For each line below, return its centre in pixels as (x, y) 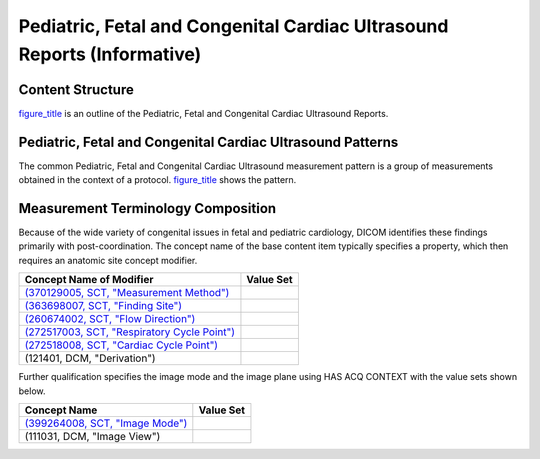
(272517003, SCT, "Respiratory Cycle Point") (129, 332)
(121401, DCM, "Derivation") (90, 358)
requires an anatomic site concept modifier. (108, 260)
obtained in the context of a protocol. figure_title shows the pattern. (157, 180)
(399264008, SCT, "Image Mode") (106, 423)
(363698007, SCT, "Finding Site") (103, 306)
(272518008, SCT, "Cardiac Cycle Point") (121, 345)
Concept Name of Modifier (89, 280)
